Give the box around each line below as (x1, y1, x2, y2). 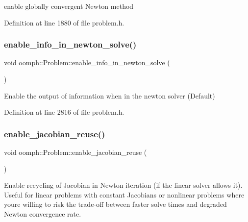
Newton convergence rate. (4, 208, 81, 219)
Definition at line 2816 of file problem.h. (4, 107, 124, 117)
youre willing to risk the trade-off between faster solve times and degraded (4, 199, 227, 209)
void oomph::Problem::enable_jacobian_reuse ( (4, 147, 147, 157)
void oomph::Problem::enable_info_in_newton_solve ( (4, 57, 170, 68)
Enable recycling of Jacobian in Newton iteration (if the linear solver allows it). (4, 180, 243, 190)
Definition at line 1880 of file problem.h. (4, 17, 124, 27)
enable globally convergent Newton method (4, 1, 134, 11)
